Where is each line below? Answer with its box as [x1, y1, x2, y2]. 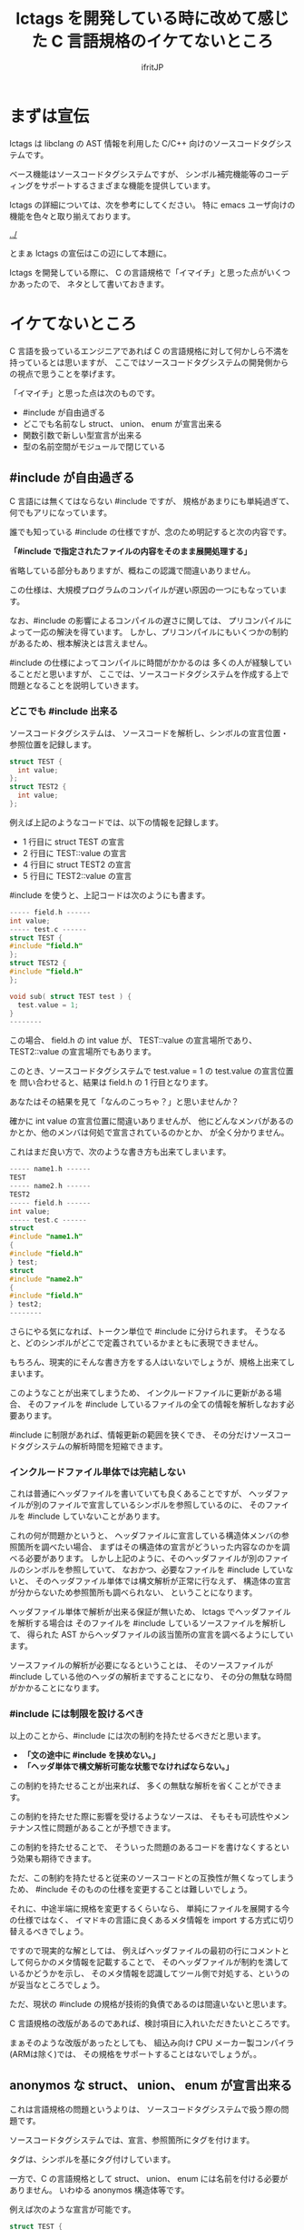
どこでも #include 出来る [9, 705, 119, 718]
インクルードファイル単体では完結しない [9, 1466, 186, 1478]
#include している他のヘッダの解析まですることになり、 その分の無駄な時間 [9, 1671, 292, 1682]
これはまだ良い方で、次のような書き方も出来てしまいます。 [9, 1146, 231, 1157]
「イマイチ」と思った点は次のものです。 [9, 388, 161, 399]
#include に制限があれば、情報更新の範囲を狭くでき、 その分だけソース [9, 1429, 276, 1440]
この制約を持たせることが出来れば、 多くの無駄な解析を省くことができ [9, 1780, 274, 1791]
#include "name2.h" [9, 1275, 83, 1284]
